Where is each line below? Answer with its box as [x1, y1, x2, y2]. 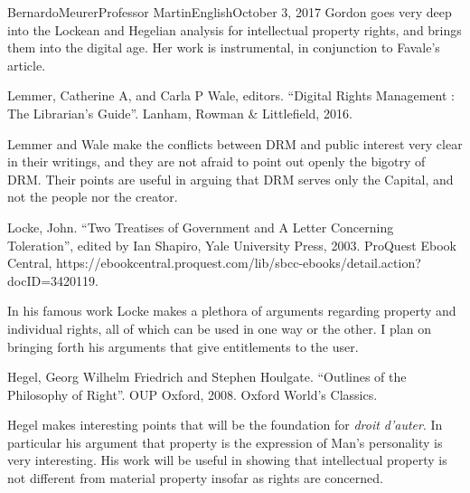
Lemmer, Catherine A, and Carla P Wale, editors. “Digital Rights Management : [7, 86, 455, 105]
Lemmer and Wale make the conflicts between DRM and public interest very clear [7, 134, 463, 153]
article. [7, 55, 46, 74]
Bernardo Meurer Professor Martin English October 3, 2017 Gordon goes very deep [7, 3, 452, 21]
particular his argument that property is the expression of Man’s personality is [7, 432, 443, 451]
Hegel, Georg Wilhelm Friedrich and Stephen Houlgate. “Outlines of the [7, 367, 407, 386]
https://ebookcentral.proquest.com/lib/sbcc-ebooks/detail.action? [56, 253, 421, 272]
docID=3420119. [7, 270, 99, 289]
